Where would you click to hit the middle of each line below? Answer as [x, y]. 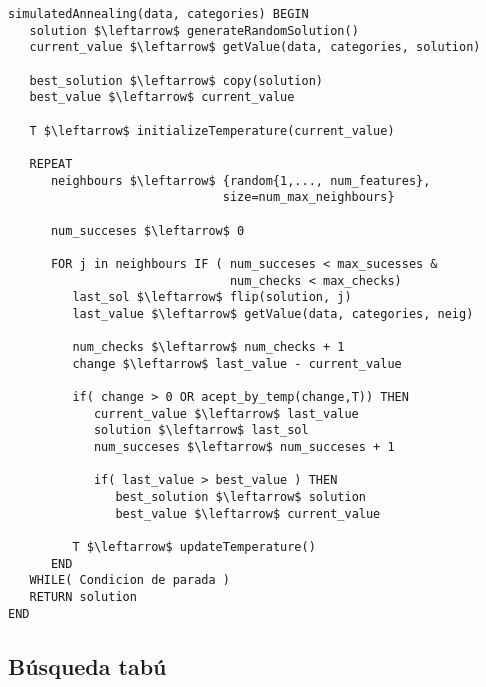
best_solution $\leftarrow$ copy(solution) [176, 80]
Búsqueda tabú [87, 665]
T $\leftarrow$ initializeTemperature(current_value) [212, 130]
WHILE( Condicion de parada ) [129, 580]
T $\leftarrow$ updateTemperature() [194, 547]
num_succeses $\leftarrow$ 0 [147, 230]
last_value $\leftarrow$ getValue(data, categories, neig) [273, 313]
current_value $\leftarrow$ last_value [226, 413]
